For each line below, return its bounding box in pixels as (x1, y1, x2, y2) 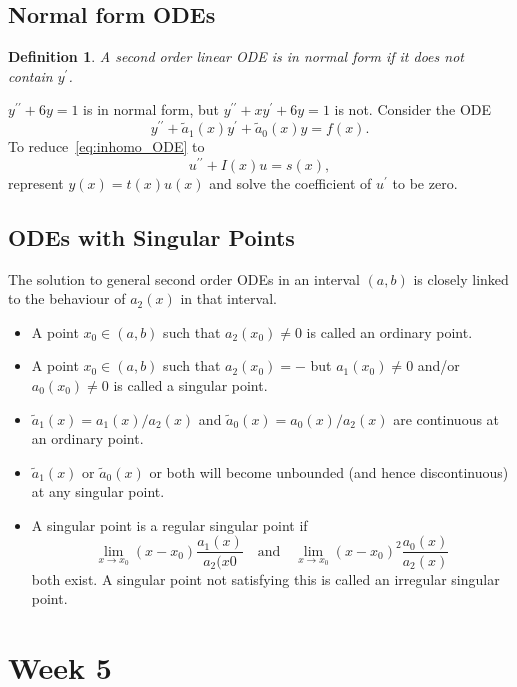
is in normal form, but (83, 99, 219, 120)
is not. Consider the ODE (334, 99, 492, 120)
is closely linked (413, 268, 509, 289)
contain (8, 65, 53, 86)
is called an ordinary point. (306, 321, 473, 342)
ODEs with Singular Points (8, 221, 295, 252)
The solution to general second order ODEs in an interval (8, 268, 360, 289)
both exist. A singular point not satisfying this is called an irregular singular (31, 568, 500, 589)
